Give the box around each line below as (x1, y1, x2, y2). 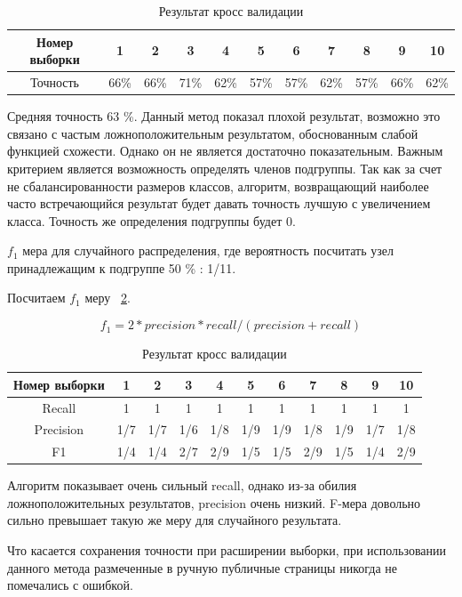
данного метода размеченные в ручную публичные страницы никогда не (7, 558, 397, 577)
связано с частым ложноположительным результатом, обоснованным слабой (7, 124, 418, 142)
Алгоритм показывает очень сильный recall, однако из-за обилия (7, 476, 357, 495)
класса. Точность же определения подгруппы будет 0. (7, 211, 296, 230)
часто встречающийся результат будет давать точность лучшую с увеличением (7, 194, 431, 213)
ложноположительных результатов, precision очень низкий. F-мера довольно (7, 493, 421, 512)
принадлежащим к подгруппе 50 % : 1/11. (7, 258, 236, 277)
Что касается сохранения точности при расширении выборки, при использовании (7, 541, 447, 560)
